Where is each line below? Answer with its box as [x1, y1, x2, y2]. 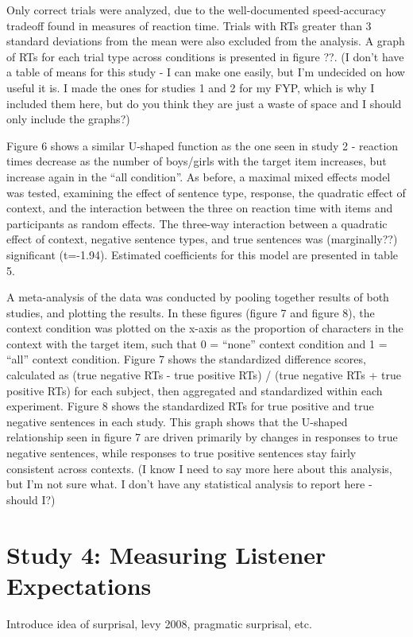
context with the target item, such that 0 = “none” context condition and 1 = [6, 335, 388, 352]
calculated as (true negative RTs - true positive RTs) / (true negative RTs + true [6, 367, 401, 383]
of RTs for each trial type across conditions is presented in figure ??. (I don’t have [6, 48, 404, 64]
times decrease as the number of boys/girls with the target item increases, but [6, 153, 387, 169]
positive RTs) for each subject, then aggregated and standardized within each [6, 382, 383, 398]
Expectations [6, 569, 152, 601]
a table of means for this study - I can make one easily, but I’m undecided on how [6, 64, 405, 80]
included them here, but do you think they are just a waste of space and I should [6, 95, 402, 111]
